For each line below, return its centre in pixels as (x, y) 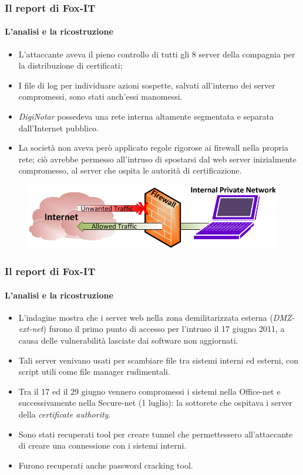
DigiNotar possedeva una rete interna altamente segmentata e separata (146, 116)
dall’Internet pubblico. (58, 128)
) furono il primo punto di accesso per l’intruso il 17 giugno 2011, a (164, 329)
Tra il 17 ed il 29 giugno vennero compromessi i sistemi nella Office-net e (149, 391)
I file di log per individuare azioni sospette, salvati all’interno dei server (147, 85)
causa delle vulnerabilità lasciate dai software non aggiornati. (128, 340)
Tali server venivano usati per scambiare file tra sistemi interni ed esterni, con (159, 360)
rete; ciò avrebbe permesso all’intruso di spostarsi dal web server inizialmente (157, 159)
